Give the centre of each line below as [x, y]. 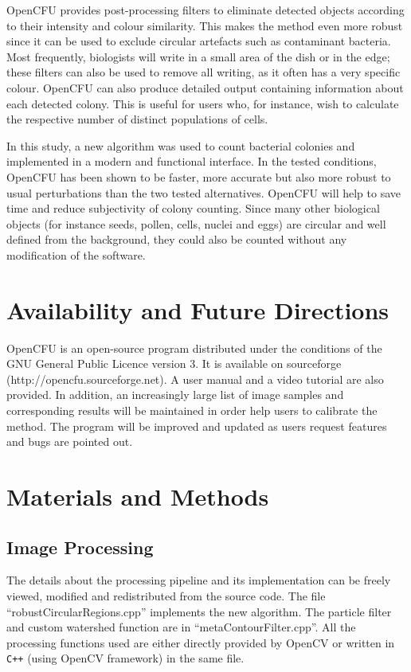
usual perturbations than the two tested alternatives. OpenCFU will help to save [204, 192]
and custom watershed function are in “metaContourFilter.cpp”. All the [181, 627]
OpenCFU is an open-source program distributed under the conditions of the [194, 348]
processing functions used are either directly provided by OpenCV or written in [201, 642]
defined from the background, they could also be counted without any [177, 239]
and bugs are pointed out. [70, 441]
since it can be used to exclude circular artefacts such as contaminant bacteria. [199, 41]
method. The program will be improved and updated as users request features [197, 426]
